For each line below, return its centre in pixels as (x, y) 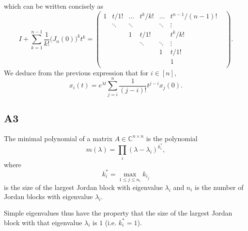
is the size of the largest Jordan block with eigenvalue (83, 187)
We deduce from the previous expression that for (76, 72)
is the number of (219, 187)
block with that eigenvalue (43, 222)
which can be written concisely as (54, 6)
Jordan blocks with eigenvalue (48, 196)
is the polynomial (172, 138)
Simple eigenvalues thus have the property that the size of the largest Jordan (118, 212)
